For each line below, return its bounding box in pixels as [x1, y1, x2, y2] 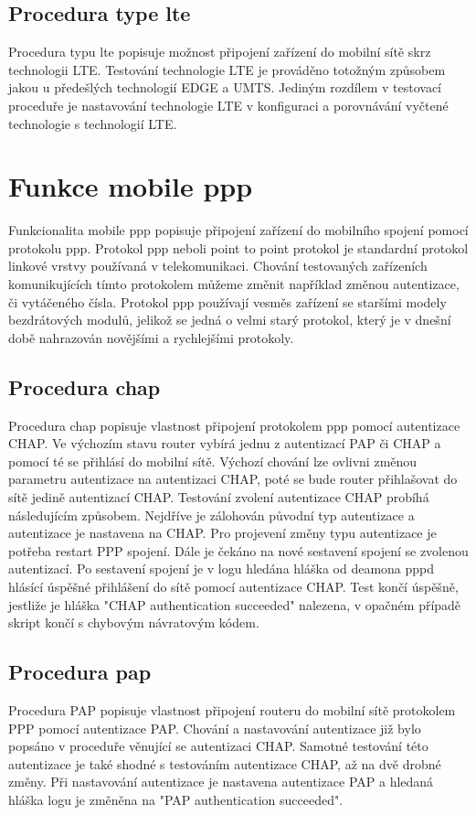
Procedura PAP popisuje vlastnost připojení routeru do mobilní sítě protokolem [8, 700, 456, 719]
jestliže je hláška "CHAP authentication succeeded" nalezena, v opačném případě [8, 595, 461, 614]
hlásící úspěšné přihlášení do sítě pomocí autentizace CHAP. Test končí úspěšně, [8, 577, 459, 595]
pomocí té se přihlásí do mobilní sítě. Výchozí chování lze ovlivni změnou [8, 451, 418, 470]
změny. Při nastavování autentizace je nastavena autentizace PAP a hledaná [8, 772, 434, 791]
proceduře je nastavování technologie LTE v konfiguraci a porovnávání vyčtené [8, 95, 449, 114]
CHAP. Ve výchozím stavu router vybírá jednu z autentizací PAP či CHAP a [8, 434, 441, 453]
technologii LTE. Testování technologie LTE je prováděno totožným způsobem [8, 59, 446, 79]
